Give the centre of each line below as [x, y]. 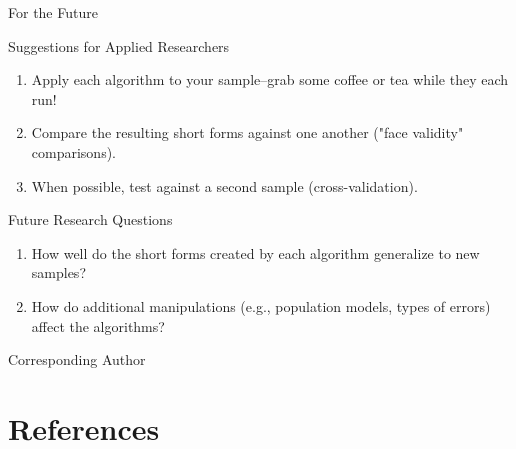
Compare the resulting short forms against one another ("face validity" [247, 132]
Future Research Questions [90, 219]
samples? [58, 272]
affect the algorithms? [98, 325]
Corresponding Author [77, 359]
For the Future [53, 12]
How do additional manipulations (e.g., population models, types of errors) [261, 305]
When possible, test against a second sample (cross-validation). [224, 185]
